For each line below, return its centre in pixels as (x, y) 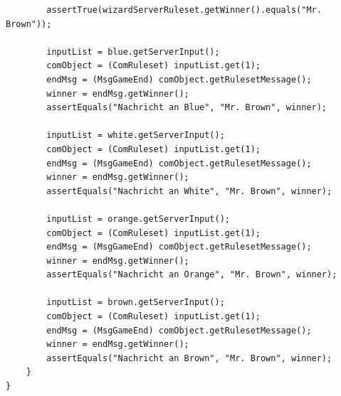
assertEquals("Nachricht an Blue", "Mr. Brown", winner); (187, 108)
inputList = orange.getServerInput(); (138, 219)
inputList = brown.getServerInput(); (136, 303)
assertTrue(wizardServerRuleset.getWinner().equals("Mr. (184, 10)
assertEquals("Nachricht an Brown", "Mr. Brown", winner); (189, 358)
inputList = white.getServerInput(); (136, 135)
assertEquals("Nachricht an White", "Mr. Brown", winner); (189, 191)
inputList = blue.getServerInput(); (133, 52)
